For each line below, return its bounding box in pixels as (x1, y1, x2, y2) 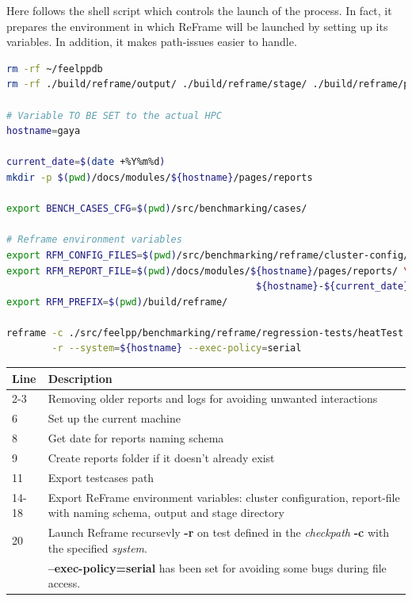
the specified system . (48, 539, 147, 556)
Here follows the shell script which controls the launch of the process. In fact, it (6, 2, 392, 18)
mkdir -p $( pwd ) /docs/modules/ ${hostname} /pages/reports (6, 171, 313, 183)
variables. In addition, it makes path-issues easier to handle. (6, 33, 297, 50)
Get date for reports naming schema (48, 430, 224, 446)
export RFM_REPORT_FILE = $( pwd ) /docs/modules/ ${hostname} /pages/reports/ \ (6, 265, 410, 277)
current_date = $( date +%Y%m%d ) (6, 156, 166, 168)
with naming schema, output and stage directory (48, 504, 284, 521)
